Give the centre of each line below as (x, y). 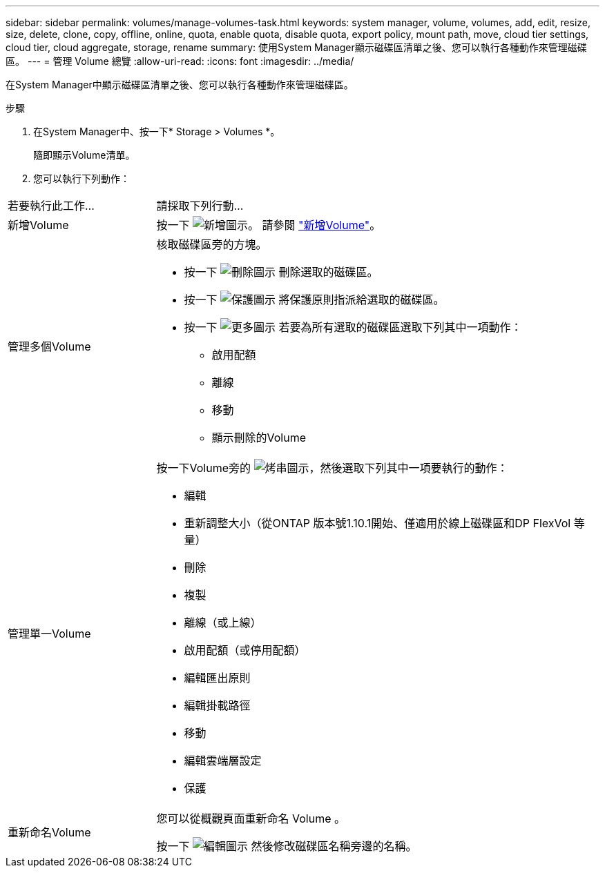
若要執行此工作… (51, 206)
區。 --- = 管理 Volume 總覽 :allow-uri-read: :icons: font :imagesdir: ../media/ (180, 61)
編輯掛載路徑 (217, 705)
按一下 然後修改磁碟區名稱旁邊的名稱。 (287, 846)
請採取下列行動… (200, 206)
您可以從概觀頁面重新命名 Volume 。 (251, 818)
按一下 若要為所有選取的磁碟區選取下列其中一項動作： (353, 327)
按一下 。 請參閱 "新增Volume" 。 (269, 225)
